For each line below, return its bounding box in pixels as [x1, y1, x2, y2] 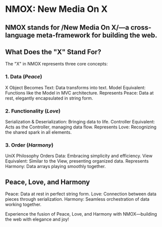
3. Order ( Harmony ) [5, 141, 54, 148]
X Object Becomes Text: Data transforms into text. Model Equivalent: [5, 84, 146, 90]
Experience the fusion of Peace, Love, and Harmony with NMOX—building [5, 211, 158, 217]
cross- [130, 23, 152, 32]
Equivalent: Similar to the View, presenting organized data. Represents [5, 158, 149, 164]
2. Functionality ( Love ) [5, 108, 61, 114]
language [5, 31, 35, 39]
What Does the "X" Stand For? [5, 48, 101, 56]
